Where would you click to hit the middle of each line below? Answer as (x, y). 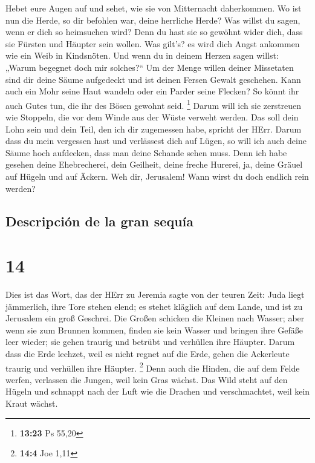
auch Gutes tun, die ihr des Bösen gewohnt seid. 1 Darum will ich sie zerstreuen (154, 104)
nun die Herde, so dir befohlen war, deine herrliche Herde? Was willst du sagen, (153, 20)
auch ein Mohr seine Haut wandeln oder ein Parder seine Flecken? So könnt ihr (152, 91)
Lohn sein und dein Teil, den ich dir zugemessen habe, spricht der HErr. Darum (154, 129)
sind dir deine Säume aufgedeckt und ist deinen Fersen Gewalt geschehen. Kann (153, 79)
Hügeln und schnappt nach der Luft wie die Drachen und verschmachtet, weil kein (158, 391)
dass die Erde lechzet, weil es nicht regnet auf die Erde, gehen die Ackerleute (148, 354)
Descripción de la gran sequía (100, 221)
